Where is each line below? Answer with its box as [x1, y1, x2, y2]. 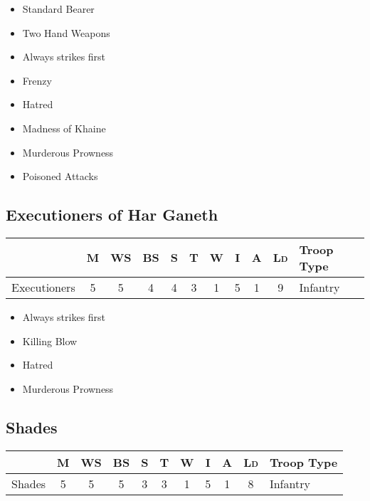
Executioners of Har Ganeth [6, 204, 218, 226]
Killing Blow [22, 333, 78, 348]
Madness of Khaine [22, 120, 106, 135]
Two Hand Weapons [22, 25, 110, 40]
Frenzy [22, 73, 52, 88]
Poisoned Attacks [22, 169, 98, 184]
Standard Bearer [22, 1, 95, 16]
